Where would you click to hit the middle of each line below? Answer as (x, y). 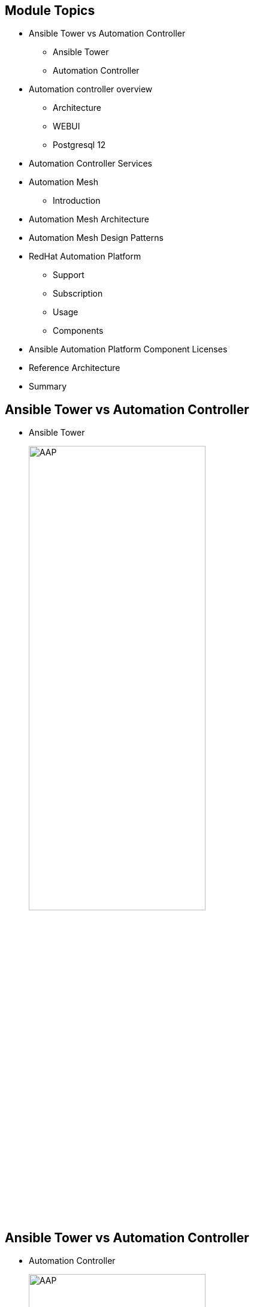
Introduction (77, 201)
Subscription (78, 294)
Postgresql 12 (79, 145)
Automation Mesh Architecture (89, 219)
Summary (48, 387)
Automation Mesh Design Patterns (96, 238)
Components (78, 331)
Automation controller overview (91, 89)
